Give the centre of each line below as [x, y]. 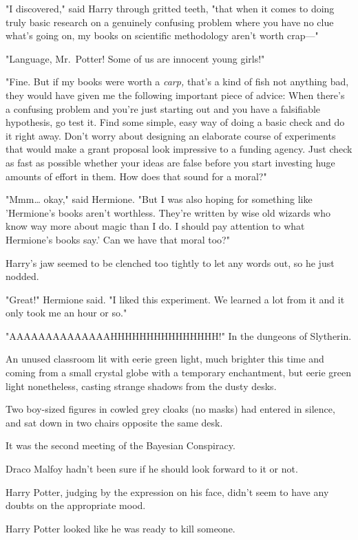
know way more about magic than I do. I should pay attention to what [155, 226]
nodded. [22, 276]
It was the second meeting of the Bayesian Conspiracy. [120, 445]
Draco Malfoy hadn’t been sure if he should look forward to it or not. [152, 469]
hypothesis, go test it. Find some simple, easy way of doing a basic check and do [175, 122]
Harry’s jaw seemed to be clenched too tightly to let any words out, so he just [170, 262]
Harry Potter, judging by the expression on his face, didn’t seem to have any [167, 492]
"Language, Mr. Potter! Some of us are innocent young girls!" [135, 58]
